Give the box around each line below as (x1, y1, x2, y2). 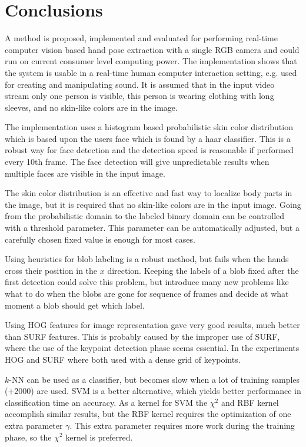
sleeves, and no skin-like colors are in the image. (5, 101, 178, 113)
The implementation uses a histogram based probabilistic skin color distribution (5, 121, 293, 133)
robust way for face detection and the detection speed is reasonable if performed (5, 144, 294, 156)
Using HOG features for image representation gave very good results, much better (5, 319, 300, 331)
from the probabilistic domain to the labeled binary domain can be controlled (5, 210, 285, 222)
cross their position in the (5, 264, 98, 276)
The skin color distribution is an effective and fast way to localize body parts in (5, 187, 292, 199)
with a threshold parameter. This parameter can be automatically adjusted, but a (5, 221, 300, 234)
